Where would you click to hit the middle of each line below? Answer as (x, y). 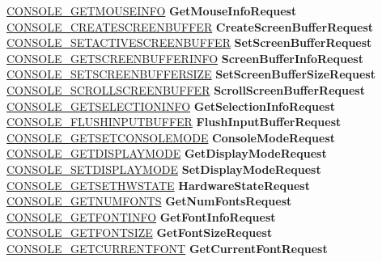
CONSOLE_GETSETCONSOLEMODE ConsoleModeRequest (171, 137)
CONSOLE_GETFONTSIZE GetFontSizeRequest (140, 232)
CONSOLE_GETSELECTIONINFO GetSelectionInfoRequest (171, 106)
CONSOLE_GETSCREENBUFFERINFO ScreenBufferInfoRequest (185, 58)
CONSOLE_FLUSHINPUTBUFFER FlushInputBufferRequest (174, 122)
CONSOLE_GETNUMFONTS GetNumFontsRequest (149, 201)
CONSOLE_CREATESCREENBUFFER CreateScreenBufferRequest (190, 26)
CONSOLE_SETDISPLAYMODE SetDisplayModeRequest (164, 169)
